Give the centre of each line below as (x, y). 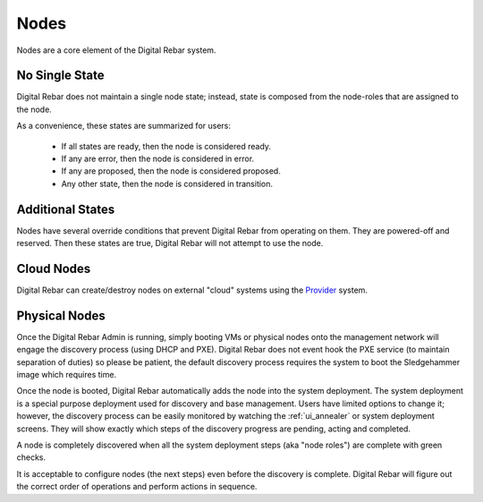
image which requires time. (66, 375)
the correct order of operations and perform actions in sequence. (137, 487)
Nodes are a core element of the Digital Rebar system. (116, 50)
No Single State (60, 76)
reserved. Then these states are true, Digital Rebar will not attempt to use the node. (170, 243)
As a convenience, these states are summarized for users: (124, 126)
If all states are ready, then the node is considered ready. (166, 146)
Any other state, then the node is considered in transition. (167, 183)
